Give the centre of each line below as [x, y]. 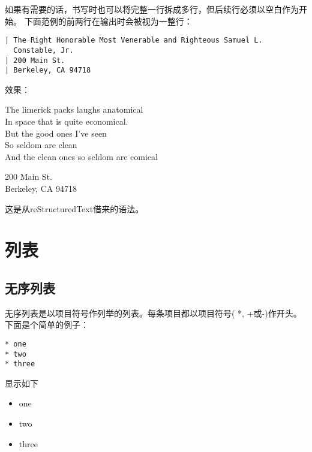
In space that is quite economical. [67, 121]
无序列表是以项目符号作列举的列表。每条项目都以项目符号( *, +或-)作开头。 [153, 313]
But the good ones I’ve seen [56, 133]
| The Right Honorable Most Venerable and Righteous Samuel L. [134, 40]
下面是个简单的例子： [47, 325]
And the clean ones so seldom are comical [81, 156]
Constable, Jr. [43, 50]
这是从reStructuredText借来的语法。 [74, 208]
